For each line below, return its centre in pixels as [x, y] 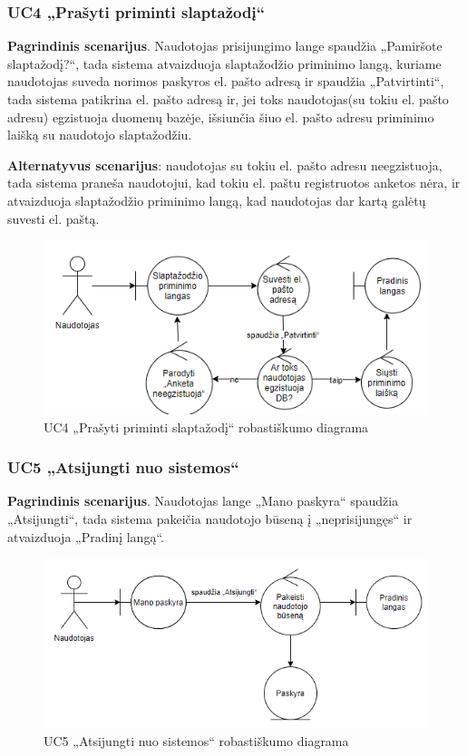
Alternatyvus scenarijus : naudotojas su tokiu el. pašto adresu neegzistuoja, [225, 165]
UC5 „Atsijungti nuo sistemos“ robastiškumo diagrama [196, 740]
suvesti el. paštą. [54, 218]
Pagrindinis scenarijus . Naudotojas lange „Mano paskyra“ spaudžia [203, 501]
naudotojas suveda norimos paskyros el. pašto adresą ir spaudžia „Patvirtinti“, [226, 81]
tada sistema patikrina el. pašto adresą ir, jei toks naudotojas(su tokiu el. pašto [228, 99]
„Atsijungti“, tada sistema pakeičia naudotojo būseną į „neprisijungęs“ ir [210, 519]
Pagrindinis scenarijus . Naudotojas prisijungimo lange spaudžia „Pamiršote [225, 46]
